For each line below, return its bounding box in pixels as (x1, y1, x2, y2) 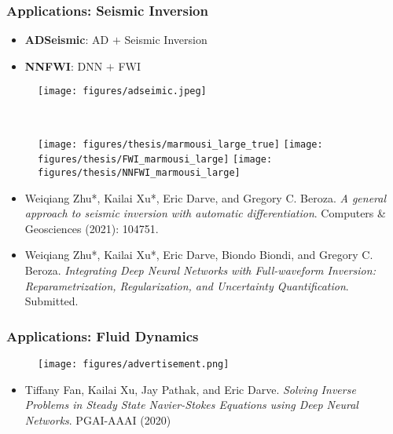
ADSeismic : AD (24, 31, 109, 48)
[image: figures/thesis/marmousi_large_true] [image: (38, 138, 323, 150)
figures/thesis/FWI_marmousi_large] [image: (38, 154, 273, 166)
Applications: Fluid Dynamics (6, 326, 199, 345)
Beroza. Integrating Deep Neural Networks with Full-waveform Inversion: (24, 262, 376, 278)
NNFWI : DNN (24, 57, 103, 74)
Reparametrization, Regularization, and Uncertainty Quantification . (24, 277, 349, 294)
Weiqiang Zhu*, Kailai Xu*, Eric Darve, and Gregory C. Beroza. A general (24, 189, 387, 206)
